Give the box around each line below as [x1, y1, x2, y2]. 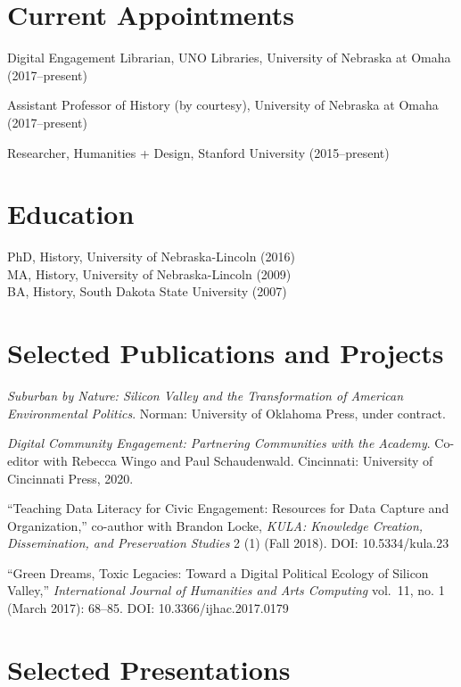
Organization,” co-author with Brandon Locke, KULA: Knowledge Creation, [7, 516, 424, 534]
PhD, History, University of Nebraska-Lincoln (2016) [7, 247, 295, 266]
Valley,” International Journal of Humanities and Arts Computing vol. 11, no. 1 [7, 581, 445, 600]
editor [7, 451, 39, 469]
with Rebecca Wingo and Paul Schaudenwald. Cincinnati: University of [43, 451, 433, 469]
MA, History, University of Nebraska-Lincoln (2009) [7, 264, 292, 283]
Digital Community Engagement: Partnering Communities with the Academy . [7, 434, 431, 452]
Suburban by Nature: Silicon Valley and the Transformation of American [7, 386, 403, 405]
